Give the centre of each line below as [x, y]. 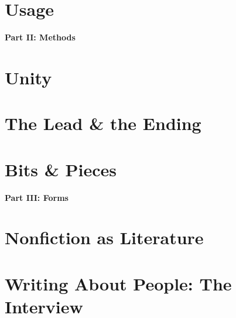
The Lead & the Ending [103, 123]
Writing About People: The [118, 283]
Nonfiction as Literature [104, 237]
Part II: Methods [40, 37]
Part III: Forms [37, 197]
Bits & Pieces [61, 169]
